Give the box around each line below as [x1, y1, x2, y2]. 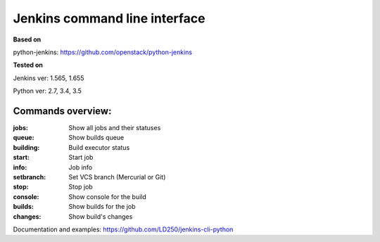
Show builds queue [68, 134, 125, 142]
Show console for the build [68, 192, 147, 200]
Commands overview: [13, 105, 112, 117]
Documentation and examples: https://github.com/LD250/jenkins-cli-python [13, 225, 234, 234]
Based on [13, 35, 42, 44]
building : [13, 143, 40, 151]
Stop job [68, 183, 93, 191]
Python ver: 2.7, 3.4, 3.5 [13, 87, 82, 95]
